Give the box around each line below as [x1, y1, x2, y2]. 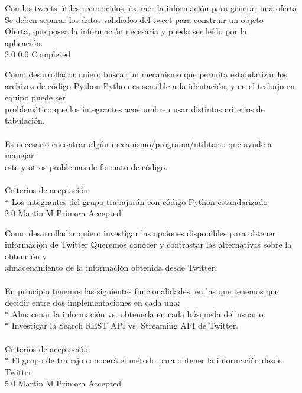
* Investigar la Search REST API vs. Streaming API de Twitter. [5, 319, 239, 332]
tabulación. [5, 114, 45, 126]
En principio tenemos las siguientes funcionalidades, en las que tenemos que [5, 284, 279, 297]
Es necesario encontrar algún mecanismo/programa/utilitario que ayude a [5, 137, 272, 150]
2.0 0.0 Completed [5, 48, 71, 60]
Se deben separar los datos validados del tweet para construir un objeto [5, 13, 264, 25]
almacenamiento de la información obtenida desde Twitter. [5, 261, 217, 274]
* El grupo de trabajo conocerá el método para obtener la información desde [5, 354, 282, 366]
